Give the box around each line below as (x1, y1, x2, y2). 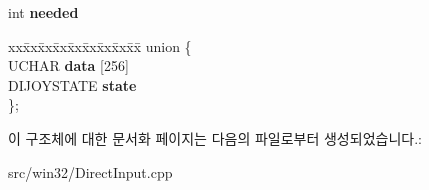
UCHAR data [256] (8, 55, 129, 76)
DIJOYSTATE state (8, 74, 137, 95)
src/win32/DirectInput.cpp (8, 161, 173, 182)
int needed (8, 2, 79, 22)
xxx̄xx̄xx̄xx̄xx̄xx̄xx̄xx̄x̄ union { (8, 35, 192, 56)
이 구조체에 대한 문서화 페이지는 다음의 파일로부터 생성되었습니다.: (8, 127, 422, 148)
